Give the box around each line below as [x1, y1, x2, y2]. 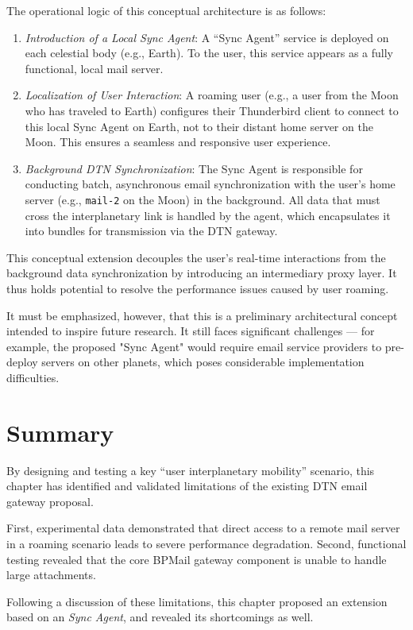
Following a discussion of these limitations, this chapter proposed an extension [6, 593, 388, 609]
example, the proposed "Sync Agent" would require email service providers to [6, 338, 382, 354]
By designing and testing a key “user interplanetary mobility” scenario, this [6, 462, 375, 478]
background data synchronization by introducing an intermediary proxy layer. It [6, 265, 397, 281]
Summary [6, 415, 114, 448]
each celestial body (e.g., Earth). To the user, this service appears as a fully [25, 44, 393, 61]
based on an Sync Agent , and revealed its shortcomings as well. [6, 609, 314, 625]
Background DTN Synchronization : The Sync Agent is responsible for [25, 160, 363, 176]
